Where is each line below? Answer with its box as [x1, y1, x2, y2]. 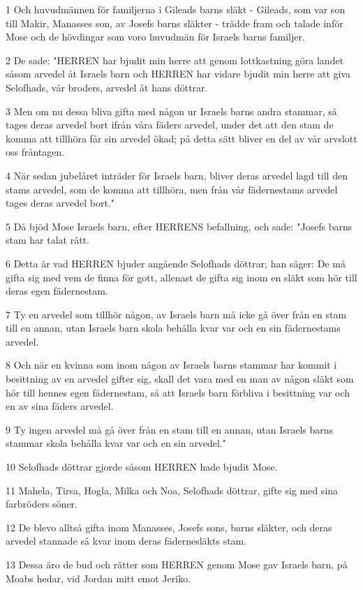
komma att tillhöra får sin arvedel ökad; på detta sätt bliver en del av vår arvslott [6, 131, 357, 145]
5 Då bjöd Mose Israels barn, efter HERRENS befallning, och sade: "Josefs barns [6, 219, 353, 233]
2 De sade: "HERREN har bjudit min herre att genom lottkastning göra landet [6, 52, 344, 67]
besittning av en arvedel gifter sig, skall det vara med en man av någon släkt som [6, 371, 354, 386]
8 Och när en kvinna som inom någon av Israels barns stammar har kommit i [6, 357, 337, 372]
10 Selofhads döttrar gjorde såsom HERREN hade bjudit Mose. [6, 459, 278, 474]
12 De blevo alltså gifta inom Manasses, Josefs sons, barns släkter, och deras [6, 519, 332, 534]
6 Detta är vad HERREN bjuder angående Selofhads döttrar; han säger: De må [6, 256, 346, 270]
